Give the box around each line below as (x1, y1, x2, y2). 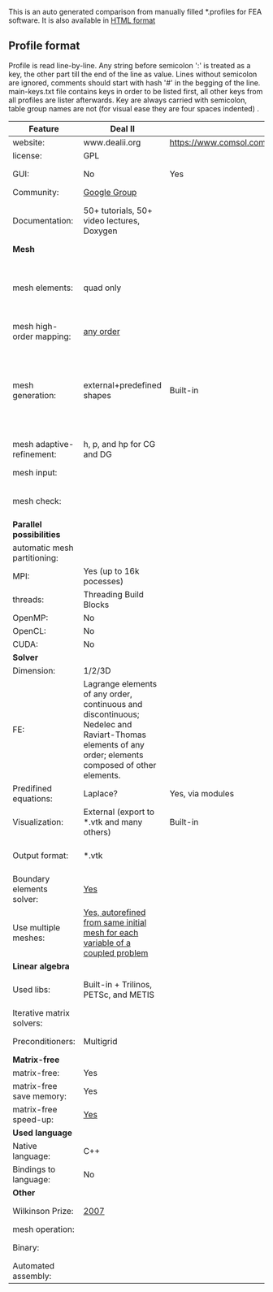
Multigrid (83, 1035, 118, 1047)
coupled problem (83, 947, 149, 958)
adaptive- (35, 438, 75, 449)
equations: (12, 792, 53, 804)
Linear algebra (12, 960, 71, 972)
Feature (28, 123, 59, 134)
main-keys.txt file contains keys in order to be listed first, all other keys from (8, 86, 263, 96)
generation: (12, 389, 57, 401)
